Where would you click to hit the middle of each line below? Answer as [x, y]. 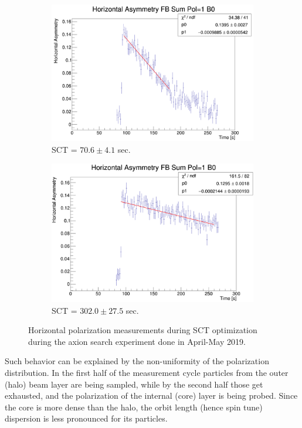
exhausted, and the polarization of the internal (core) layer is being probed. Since [151, 396]
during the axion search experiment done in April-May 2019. [137, 341]
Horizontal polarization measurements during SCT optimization [143, 330]
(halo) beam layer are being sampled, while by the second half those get [134, 384]
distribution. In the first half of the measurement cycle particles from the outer [147, 373]
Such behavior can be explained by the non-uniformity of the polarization [137, 361]
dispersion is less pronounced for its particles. [86, 418]
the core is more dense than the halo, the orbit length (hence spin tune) [134, 407]
